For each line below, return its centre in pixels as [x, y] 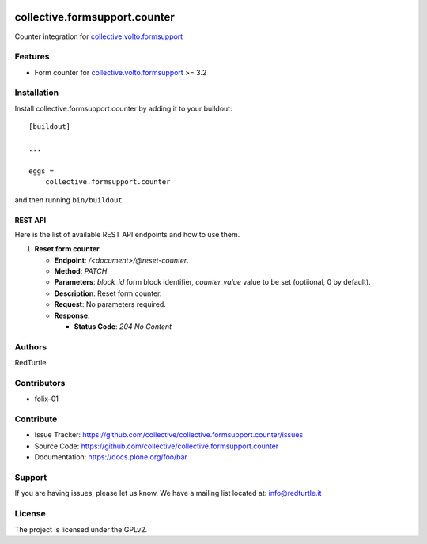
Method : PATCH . [82, 271]
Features [32, 57]
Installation [37, 93]
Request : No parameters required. [110, 304]
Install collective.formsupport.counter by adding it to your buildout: [123, 108]
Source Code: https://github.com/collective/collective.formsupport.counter [157, 446]
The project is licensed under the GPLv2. [81, 529]
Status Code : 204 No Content [123, 327]
